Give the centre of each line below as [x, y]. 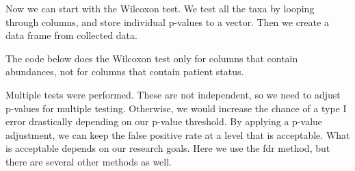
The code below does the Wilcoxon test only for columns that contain [152, 58]
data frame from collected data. [71, 35]
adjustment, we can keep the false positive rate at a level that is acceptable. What [178, 134]
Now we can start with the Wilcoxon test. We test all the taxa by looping [160, 8]
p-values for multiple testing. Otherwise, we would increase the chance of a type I [176, 108]
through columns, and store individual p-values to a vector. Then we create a [167, 22]
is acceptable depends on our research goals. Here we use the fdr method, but [168, 148]
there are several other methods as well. [89, 161]
